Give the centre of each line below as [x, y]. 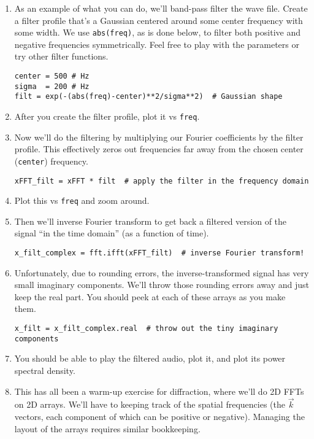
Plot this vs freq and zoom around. [82, 200]
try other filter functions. [61, 56]
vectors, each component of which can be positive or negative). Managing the [159, 416]
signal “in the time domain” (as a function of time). [112, 233]
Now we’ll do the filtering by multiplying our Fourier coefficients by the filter [159, 137]
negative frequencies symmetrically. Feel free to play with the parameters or [157, 44]
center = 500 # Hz [52, 76]
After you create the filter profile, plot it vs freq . [107, 116]
